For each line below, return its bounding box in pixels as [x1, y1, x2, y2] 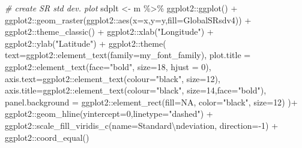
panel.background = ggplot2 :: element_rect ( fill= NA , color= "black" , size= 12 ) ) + [5, 95, 298, 108]
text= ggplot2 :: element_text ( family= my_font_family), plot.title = [5, 49, 251, 61]
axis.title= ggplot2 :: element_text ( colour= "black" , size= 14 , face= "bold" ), [5, 84, 267, 96]
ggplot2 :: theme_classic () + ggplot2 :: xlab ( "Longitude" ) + [5, 25, 214, 38]
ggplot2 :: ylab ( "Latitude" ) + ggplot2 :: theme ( [5, 37, 166, 49]
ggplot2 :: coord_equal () [5, 131, 89, 143]
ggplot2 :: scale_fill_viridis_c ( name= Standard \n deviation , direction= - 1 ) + [5, 119, 279, 131]
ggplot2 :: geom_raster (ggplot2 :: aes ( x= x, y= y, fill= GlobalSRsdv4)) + [5, 13, 252, 26]
